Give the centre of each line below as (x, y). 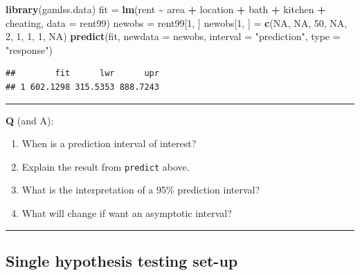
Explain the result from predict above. (106, 166)
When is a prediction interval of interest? (109, 143)
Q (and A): (30, 120)
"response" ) (29, 49)
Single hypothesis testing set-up (122, 260)
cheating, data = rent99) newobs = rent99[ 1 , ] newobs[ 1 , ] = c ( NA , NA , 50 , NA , (177, 22)
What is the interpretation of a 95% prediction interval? (141, 190)
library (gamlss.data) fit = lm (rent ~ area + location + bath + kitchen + (166, 9)
